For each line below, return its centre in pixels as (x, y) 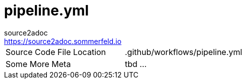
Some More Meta (38, 64)
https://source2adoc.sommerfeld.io (63, 41)
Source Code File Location (56, 52)
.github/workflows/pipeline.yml (183, 52)
